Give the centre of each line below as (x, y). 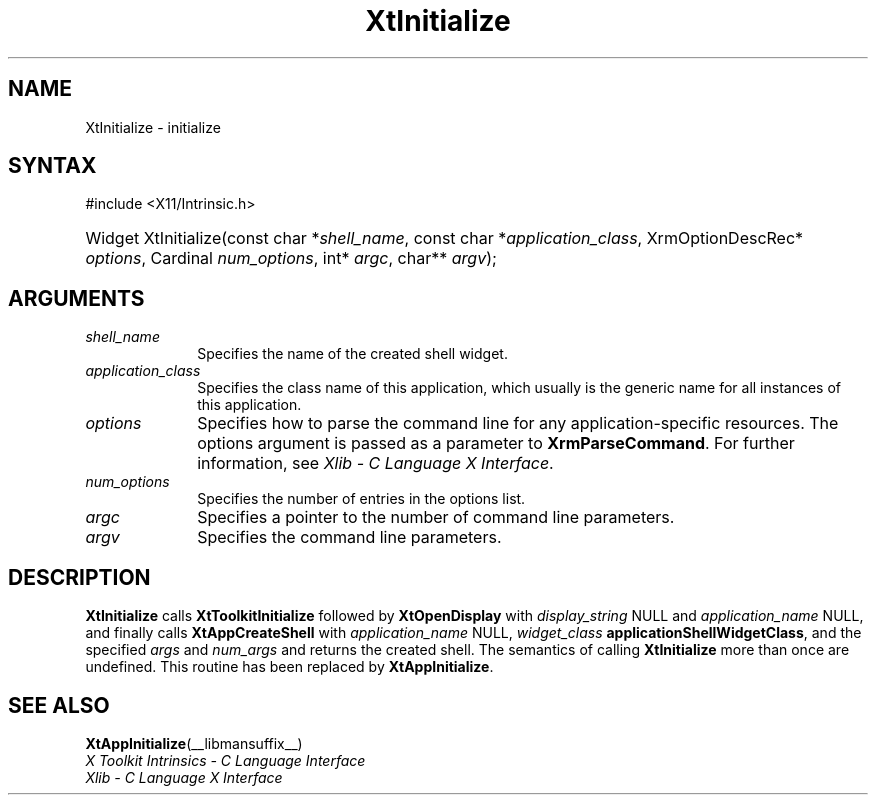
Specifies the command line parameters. (349, 537)
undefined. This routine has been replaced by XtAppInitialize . (289, 667)
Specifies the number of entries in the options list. (361, 499)
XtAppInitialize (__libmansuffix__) (194, 743)
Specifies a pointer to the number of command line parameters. (436, 517)
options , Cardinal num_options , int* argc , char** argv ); (291, 258)
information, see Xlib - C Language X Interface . (375, 463)
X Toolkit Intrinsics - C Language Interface (225, 760)
